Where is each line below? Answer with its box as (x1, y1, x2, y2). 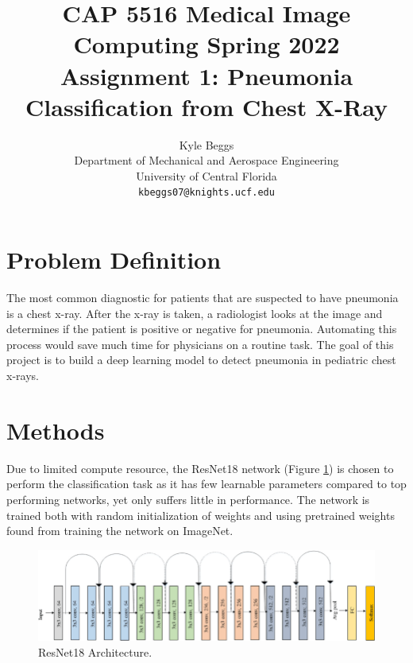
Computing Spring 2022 (73, 28, 340, 60)
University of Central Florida (136, 167, 277, 184)
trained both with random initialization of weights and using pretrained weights (6, 506, 395, 523)
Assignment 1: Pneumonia (60, 59, 353, 91)
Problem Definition (6, 243, 222, 276)
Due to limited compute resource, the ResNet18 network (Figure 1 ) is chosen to (6, 459, 394, 476)
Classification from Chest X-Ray (25, 90, 388, 122)
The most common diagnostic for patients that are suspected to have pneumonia (6, 289, 399, 306)
